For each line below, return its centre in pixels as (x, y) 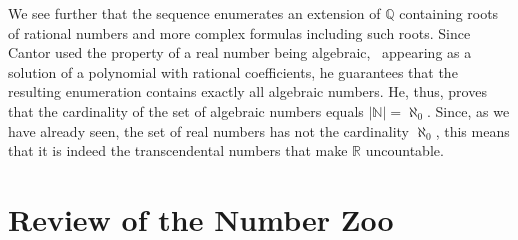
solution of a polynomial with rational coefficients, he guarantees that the (233, 71)
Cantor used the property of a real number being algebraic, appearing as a (240, 52)
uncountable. (404, 150)
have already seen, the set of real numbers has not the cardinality (209, 130)
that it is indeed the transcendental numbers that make (178, 150)
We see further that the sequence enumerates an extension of (194, 13)
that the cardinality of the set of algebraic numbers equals (186, 110)
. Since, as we (468, 110)
